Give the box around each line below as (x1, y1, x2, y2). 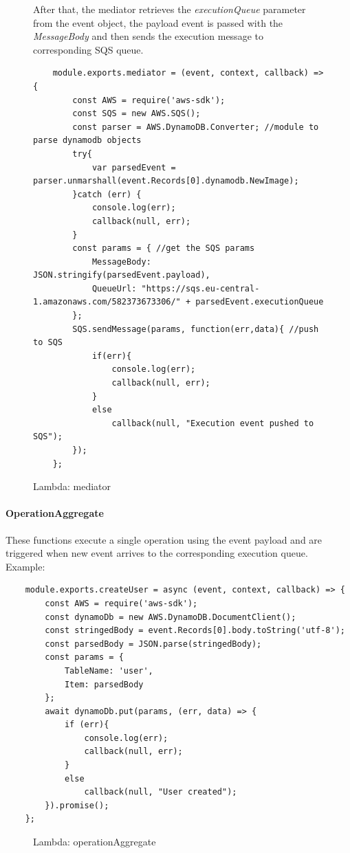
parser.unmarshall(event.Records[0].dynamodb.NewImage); (33, 176, 299, 186)
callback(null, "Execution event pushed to (111, 418, 314, 428)
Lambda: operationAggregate (33, 834, 156, 849)
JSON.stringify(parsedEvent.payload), (33, 270, 210, 280)
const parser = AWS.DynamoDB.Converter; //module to (72, 122, 319, 132)
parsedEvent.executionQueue (195, 297, 324, 307)
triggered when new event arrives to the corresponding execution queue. (6, 546, 308, 560)
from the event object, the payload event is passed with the (33, 15, 283, 30)
